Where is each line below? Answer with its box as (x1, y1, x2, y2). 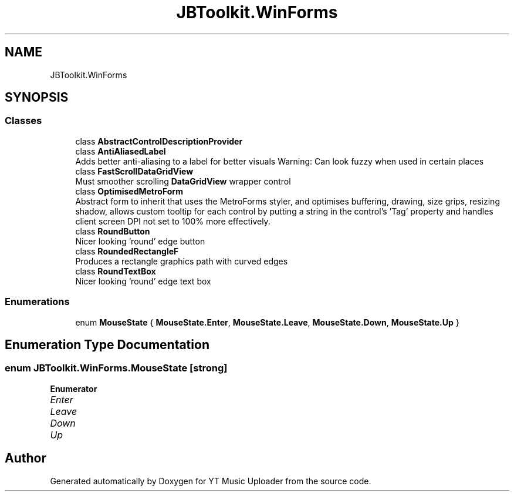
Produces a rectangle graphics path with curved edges (75, 256, 288, 266)
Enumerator (50, 383, 97, 394)
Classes (5, 115, 42, 127)
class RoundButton (75, 226, 150, 236)
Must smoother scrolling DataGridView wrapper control (75, 176, 291, 186)
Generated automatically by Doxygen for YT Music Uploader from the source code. (50, 475, 371, 486)
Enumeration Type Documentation (5, 337, 209, 352)
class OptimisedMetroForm (75, 186, 183, 196)
